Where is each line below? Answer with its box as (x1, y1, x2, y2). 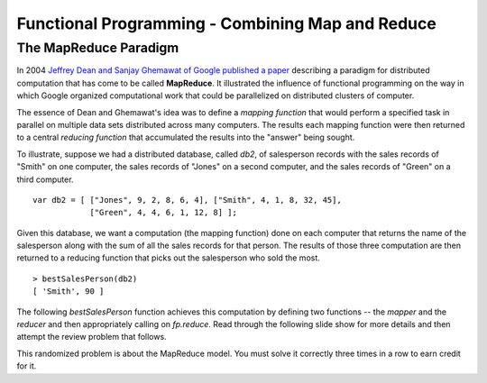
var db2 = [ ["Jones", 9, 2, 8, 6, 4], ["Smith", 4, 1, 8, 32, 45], (32, 195, 342, 205)
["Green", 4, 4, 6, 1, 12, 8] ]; (89, 207, 238, 218)
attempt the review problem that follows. (16, 332, 167, 342)
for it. (16, 360, 37, 371)
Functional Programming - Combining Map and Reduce (16, 14, 436, 33)
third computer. (16, 174, 74, 185)
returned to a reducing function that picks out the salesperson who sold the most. (16, 252, 320, 263)
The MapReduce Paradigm (16, 40, 179, 56)
